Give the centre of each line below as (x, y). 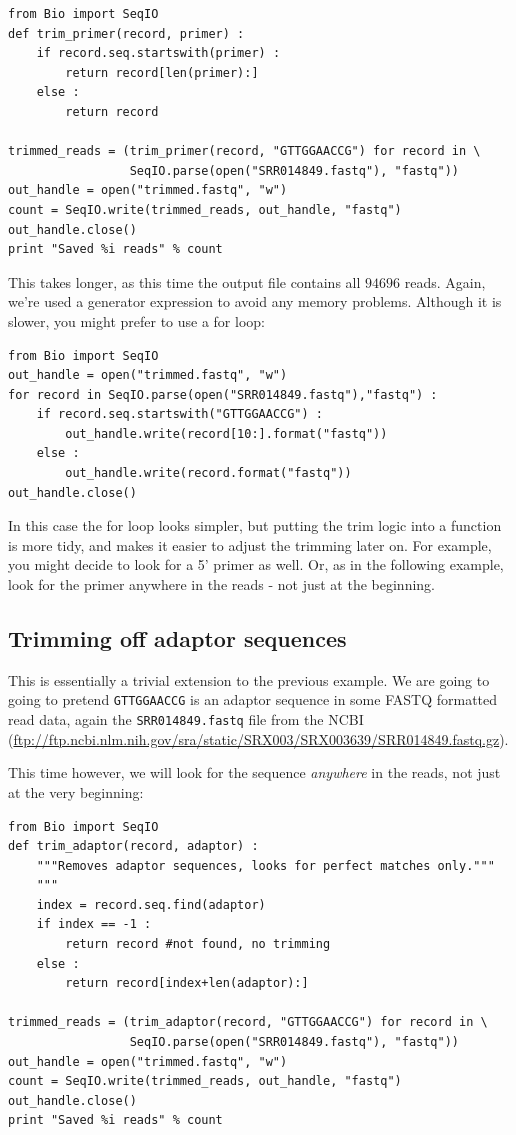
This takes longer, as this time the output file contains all (184, 281)
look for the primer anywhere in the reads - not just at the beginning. (221, 584)
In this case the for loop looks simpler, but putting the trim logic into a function (255, 525)
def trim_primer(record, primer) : (126, 33)
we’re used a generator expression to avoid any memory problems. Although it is (255, 301)
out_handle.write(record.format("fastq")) (208, 473)
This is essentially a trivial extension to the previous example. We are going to (249, 679)
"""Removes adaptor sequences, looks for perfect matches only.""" (265, 865)
